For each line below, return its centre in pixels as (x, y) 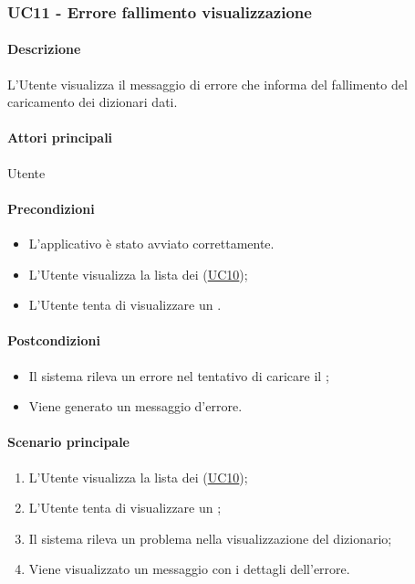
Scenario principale (68, 442)
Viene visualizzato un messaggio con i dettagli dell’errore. (189, 569)
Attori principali (60, 138)
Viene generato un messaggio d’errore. (135, 406)
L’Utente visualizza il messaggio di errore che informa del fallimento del (207, 84)
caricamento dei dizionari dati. (93, 102)
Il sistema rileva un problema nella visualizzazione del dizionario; (210, 538)
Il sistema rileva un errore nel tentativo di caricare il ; (179, 375)
